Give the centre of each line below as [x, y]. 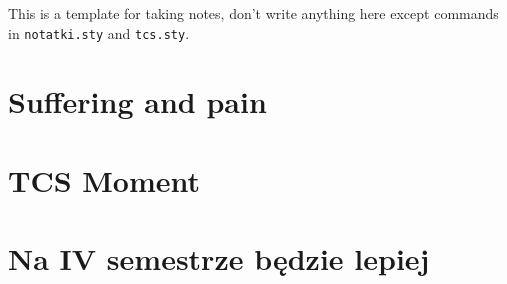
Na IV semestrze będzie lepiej [219, 258]
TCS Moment [104, 179]
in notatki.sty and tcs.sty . [99, 32]
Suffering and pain [137, 101]
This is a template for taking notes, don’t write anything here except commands [253, 13]
